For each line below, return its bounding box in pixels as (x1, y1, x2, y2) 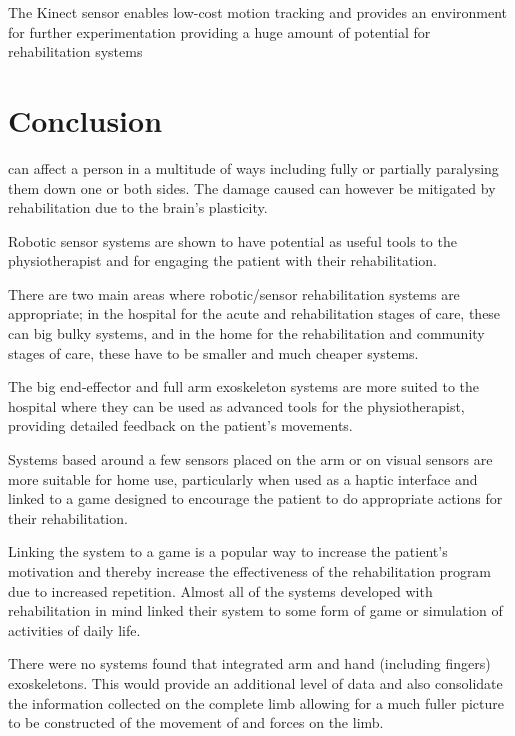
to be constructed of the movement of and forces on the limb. (8, 712, 384, 733)
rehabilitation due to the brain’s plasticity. (8, 197, 268, 218)
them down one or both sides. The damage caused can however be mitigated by (8, 177, 496, 198)
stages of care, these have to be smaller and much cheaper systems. (8, 342, 419, 363)
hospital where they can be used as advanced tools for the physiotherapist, (8, 395, 465, 416)
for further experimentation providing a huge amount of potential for (8, 21, 431, 42)
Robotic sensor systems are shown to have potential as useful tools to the (8, 230, 457, 251)
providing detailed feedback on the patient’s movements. (8, 415, 353, 436)
